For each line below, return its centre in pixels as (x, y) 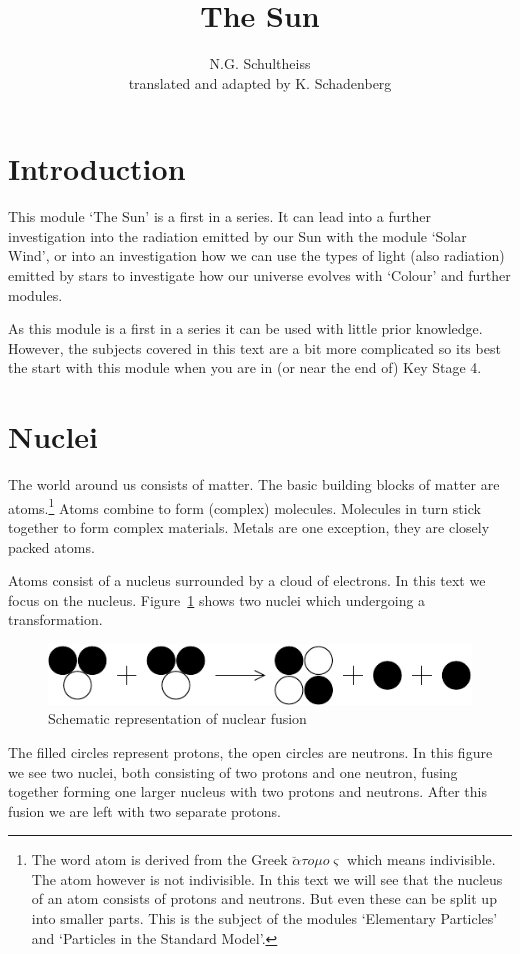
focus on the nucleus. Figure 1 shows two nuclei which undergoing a (217, 599)
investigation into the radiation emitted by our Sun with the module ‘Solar (237, 235)
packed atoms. (51, 546)
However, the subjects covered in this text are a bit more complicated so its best (254, 347)
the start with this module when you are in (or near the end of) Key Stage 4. (245, 367)
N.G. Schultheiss (260, 63)
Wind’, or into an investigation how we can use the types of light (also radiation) (256, 255)
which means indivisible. (421, 859)
